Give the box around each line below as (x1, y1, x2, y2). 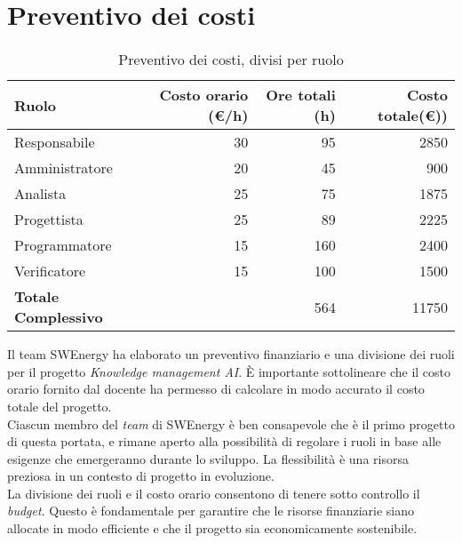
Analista (14, 183, 67, 204)
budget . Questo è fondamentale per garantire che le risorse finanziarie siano (7, 501, 414, 520)
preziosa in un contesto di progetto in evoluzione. (7, 467, 275, 485)
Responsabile (14, 132, 95, 153)
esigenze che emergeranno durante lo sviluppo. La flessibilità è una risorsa (7, 449, 409, 467)
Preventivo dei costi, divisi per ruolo (118, 49, 344, 70)
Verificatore (14, 260, 86, 282)
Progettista (14, 209, 84, 230)
